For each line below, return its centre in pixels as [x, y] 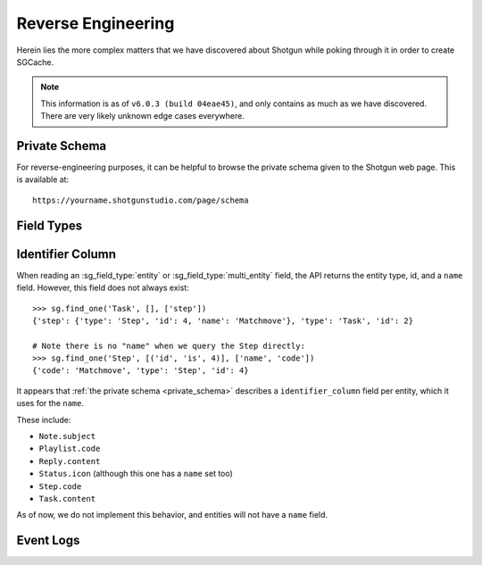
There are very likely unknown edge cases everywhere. [142, 116]
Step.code [60, 486]
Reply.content [70, 461]
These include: [44, 420]
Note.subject [67, 436]
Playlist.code [70, 449]
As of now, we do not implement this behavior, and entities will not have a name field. [172, 515]
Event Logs [48, 540]
